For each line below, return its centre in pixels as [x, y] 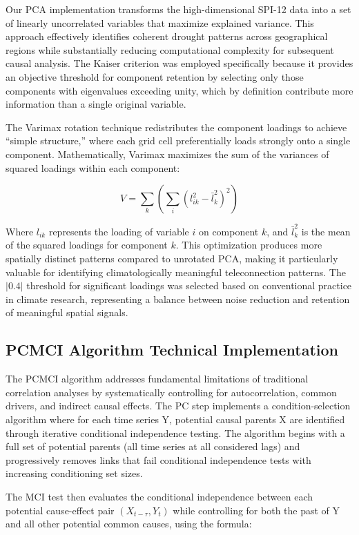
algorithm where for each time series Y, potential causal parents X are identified [175, 419]
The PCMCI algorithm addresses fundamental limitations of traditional [157, 379]
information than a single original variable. [96, 104]
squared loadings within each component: [93, 167]
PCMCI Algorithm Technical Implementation [172, 350]
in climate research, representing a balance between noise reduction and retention [178, 299]
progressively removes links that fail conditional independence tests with [158, 459]
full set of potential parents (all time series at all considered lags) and [153, 446]
